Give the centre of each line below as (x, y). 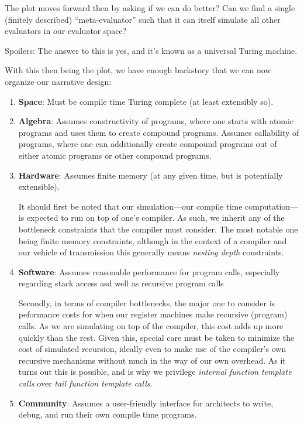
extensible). (39, 187)
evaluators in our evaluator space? (66, 31)
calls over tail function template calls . (85, 383)
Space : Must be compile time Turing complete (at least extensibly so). (146, 101)
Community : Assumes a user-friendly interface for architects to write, (146, 403)
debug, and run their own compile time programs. (108, 414)
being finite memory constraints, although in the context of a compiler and (153, 240)
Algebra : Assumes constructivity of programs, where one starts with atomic (156, 121)
